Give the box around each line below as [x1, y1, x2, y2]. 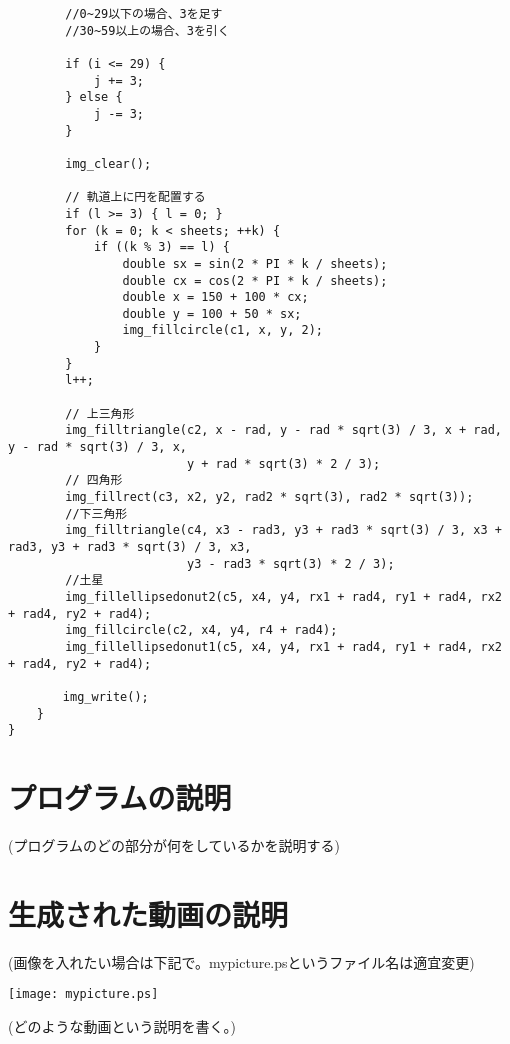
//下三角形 [65, 506, 128, 521]
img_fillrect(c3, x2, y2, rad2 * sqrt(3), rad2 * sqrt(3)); [65, 490, 474, 505]
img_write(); [62, 689, 149, 704]
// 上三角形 [65, 406, 135, 421]
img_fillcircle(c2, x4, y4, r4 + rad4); [65, 623, 338, 638]
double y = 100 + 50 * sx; [122, 306, 302, 321]
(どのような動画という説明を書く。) [8, 1015, 236, 1036]
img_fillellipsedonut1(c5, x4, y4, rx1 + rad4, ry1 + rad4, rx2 [65, 639, 502, 654]
